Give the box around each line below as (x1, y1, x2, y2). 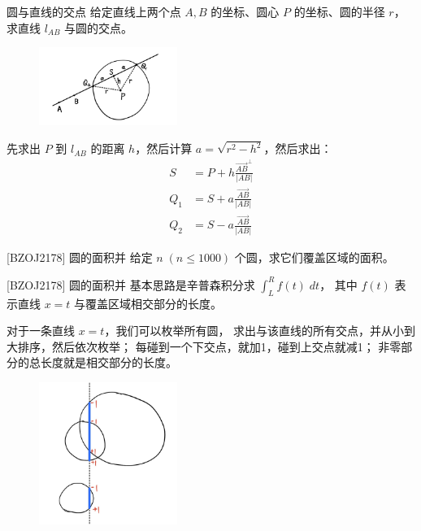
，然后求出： (263, 140, 332, 157)
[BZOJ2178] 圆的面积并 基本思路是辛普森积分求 (7, 276, 255, 293)
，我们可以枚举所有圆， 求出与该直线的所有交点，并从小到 (104, 322, 416, 339)
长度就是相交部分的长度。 (40, 354, 177, 371)
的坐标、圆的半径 (293, 3, 385, 20)
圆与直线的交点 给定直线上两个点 (7, 3, 181, 20)
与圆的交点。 (64, 19, 133, 36)
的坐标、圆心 (210, 3, 280, 20)
